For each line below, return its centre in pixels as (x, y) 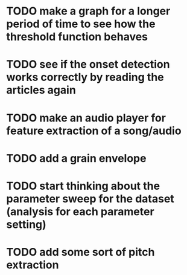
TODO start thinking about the (83, 186)
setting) (26, 224)
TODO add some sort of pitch (81, 252)
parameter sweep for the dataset (90, 199)
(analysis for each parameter (81, 211)
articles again (41, 90)
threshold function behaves (77, 37)
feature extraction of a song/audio (94, 131)
